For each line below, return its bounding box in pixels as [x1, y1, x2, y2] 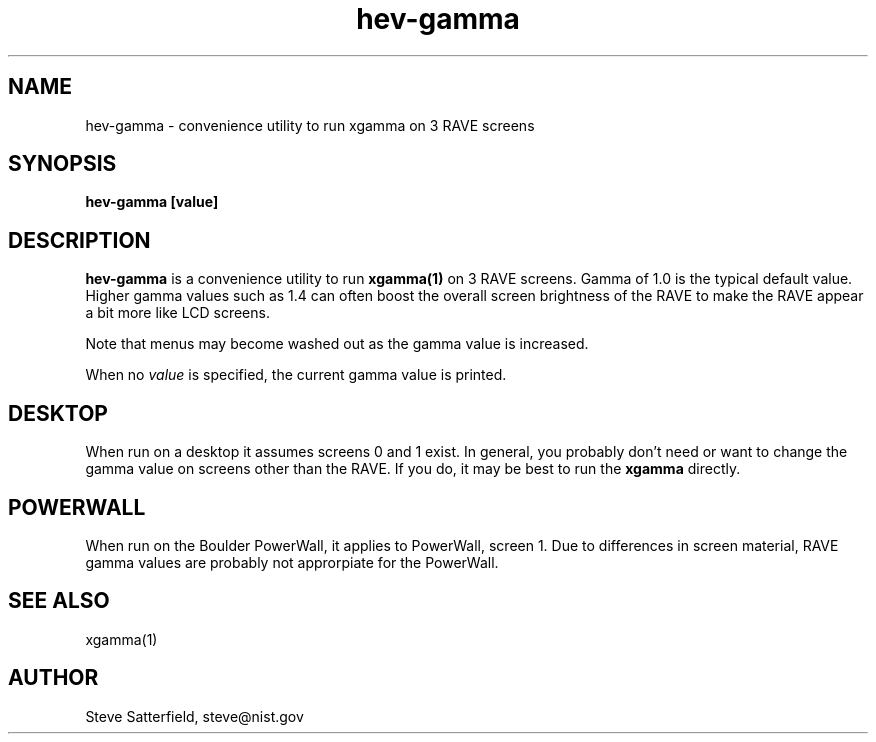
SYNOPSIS [8, 151, 117, 177]
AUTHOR [8, 665, 99, 691]
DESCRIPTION [8, 227, 151, 253]
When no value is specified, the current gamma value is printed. [85, 366, 507, 384]
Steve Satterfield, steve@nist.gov [85, 707, 304, 725]
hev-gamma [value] [85, 193, 219, 211]
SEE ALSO [8, 588, 110, 614]
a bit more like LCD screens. [85, 304, 270, 322]
